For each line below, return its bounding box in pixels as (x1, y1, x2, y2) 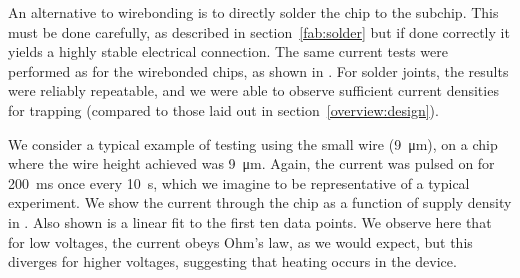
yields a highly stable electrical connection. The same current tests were (8, 41, 448, 62)
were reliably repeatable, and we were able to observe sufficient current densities (8, 80, 499, 101)
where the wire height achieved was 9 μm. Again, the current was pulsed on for (8, 153, 495, 174)
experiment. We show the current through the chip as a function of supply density (8, 192, 512, 213)
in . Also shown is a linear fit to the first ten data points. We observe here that (8, 211, 492, 232)
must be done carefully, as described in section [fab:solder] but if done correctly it (8, 21, 510, 42)
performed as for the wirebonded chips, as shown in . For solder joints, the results (8, 60, 509, 81)
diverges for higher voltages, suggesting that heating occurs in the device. (8, 251, 457, 272)
